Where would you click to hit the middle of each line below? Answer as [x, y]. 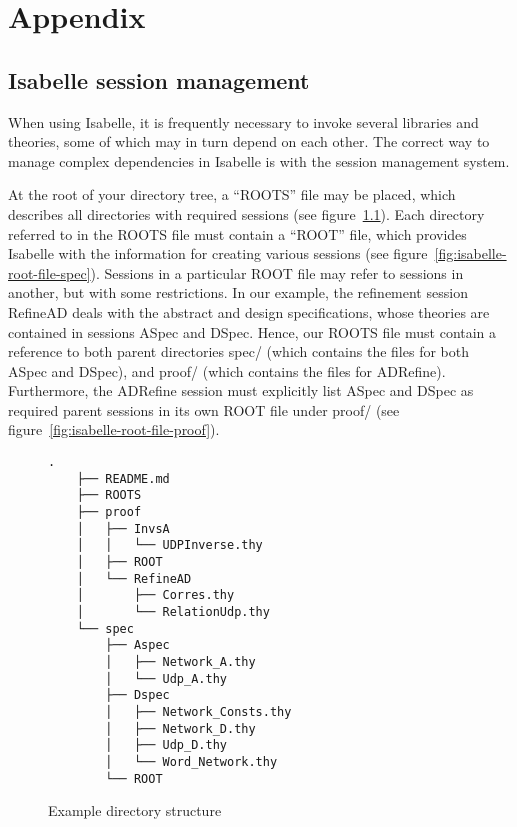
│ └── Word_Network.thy [191, 761]
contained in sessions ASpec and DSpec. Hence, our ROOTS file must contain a [252, 331]
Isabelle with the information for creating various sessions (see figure [218, 253]
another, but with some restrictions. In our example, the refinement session [238, 292]
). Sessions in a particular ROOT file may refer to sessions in [277, 272]
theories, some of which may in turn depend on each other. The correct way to [249, 141]
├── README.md [123, 478]
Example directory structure [135, 810]
